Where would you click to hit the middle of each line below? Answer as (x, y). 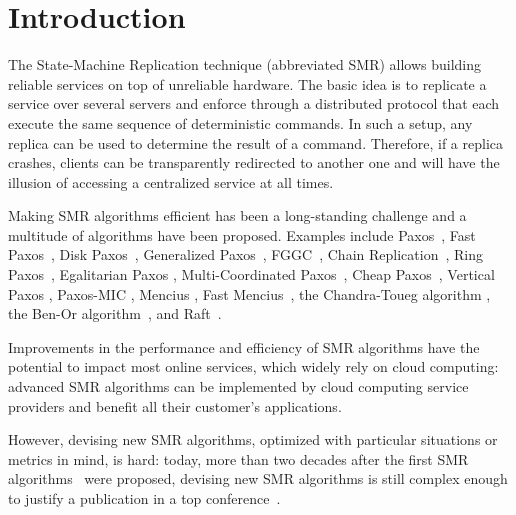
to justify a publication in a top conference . (144, 498)
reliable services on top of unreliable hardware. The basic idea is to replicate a (247, 83)
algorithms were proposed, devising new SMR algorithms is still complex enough (258, 478)
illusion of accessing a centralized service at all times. (171, 181)
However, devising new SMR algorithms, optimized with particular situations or (253, 439)
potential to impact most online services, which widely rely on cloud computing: (253, 366)
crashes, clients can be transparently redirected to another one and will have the (254, 162)
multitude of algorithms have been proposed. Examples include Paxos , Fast (242, 234)
